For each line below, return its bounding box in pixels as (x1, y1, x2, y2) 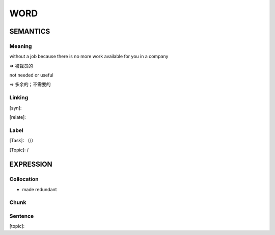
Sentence (9, 213, 34, 220)
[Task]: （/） (9, 138, 36, 144)
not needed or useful (9, 72, 53, 79)
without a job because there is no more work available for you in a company (9, 54, 169, 60)
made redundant (22, 186, 57, 192)
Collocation (9, 176, 39, 183)
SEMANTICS (9, 27, 50, 36)
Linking (9, 94, 29, 101)
